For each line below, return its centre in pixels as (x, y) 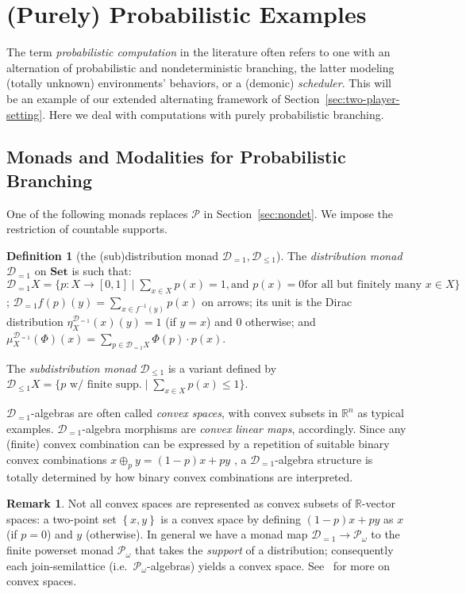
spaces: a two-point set (62, 518)
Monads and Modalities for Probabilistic (176, 157)
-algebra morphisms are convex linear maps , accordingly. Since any (244, 428)
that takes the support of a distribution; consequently (264, 550)
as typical (381, 413)
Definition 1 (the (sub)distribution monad (113, 255)
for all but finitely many (363, 285)
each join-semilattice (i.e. (67, 565)
